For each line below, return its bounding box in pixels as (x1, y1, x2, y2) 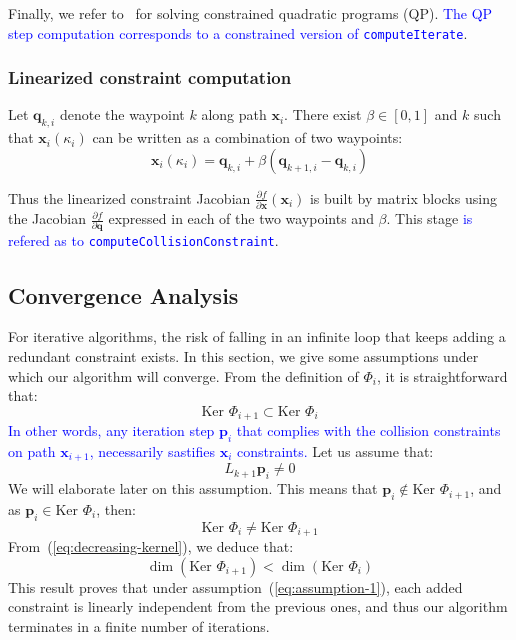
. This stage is (386, 208, 473, 229)
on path (8, 440, 56, 461)
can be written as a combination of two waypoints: (92, 127, 403, 148)
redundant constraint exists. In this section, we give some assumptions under (8, 345, 479, 366)
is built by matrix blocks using (309, 187, 497, 208)
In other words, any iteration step (8, 420, 215, 441)
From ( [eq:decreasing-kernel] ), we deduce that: (8, 536, 294, 557)
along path (201, 104, 267, 125)
